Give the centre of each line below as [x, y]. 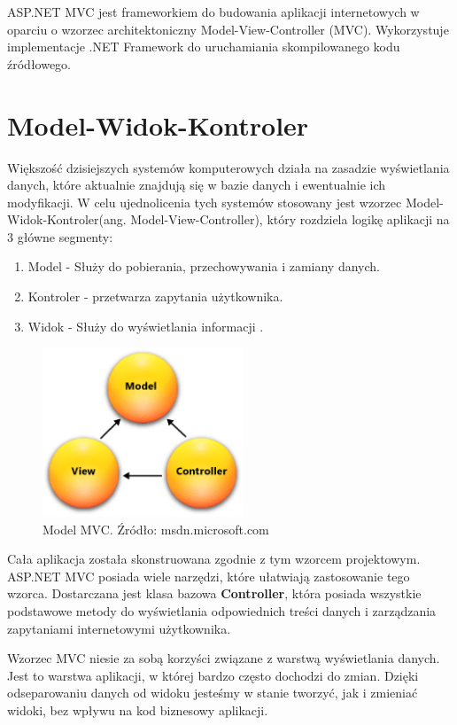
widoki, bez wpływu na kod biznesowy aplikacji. [138, 710]
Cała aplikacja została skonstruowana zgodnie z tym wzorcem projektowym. [214, 559]
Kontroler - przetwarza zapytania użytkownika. [155, 296]
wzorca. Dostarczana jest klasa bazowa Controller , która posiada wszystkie [214, 593]
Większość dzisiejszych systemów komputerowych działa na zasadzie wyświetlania [228, 167]
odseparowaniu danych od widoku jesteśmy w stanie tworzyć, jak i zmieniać [213, 693]
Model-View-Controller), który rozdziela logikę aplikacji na [290, 219]
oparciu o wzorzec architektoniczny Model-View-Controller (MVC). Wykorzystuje [228, 29]
